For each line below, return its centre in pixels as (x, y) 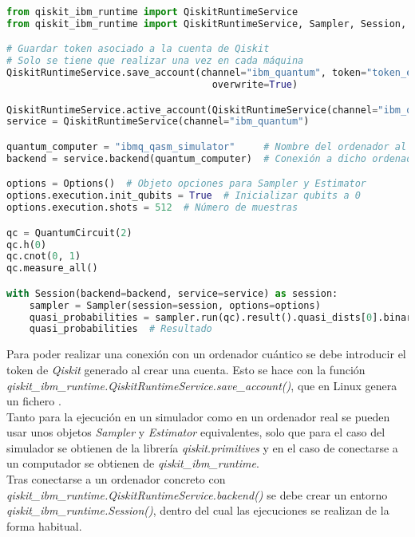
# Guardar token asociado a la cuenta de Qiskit (138, 49)
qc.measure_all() (52, 268)
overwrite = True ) (255, 85)
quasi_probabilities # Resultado (121, 329)
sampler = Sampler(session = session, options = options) (175, 305)
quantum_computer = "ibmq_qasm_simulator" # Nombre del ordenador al (207, 146)
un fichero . (34, 401)
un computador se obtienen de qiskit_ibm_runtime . (133, 463)
